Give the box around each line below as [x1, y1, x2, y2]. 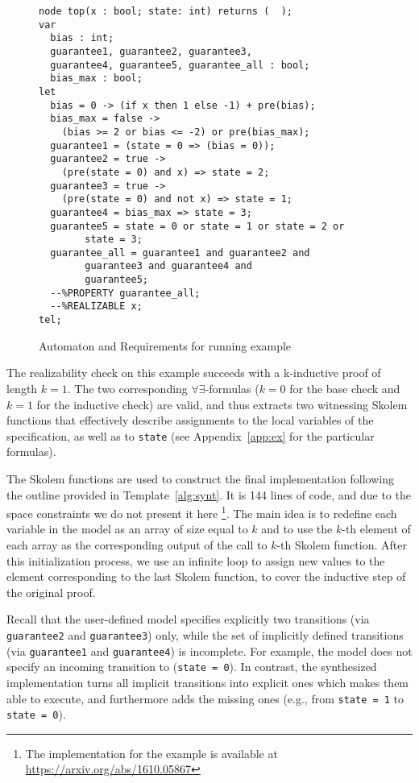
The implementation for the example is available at [25, 744, 278, 761]
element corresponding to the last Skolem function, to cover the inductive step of [6, 568, 406, 585]
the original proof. [6, 583, 96, 600]
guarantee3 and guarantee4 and [85, 260, 252, 272]
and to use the [261, 520, 333, 537]
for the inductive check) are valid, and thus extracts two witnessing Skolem [36, 396, 408, 412]
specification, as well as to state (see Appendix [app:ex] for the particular [6, 427, 375, 444]
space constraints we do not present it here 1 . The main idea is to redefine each [6, 503, 397, 521]
